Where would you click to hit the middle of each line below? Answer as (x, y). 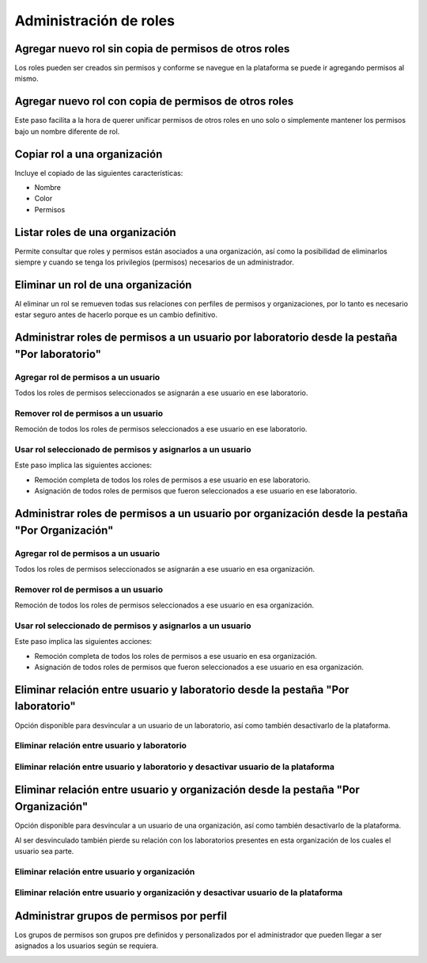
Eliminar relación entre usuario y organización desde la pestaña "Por (187, 790)
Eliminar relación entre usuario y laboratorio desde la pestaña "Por (182, 689)
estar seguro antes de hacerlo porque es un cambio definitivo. (116, 315)
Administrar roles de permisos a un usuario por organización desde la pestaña (212, 514)
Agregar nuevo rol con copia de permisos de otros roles (154, 102)
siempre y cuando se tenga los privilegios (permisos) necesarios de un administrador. (154, 262)
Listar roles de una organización (96, 232)
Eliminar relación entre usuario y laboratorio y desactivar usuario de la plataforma (175, 767)
